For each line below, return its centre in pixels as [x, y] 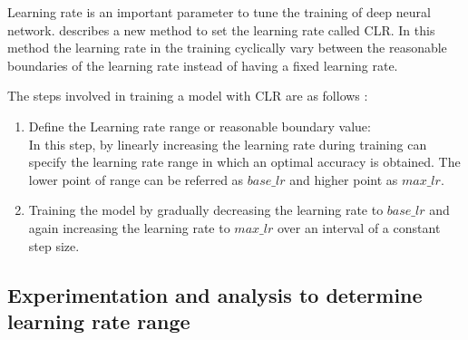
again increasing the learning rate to [129, 227]
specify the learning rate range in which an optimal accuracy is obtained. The [244, 162]
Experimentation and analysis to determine [215, 294]
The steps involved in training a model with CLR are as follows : [188, 96]
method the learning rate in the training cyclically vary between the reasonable [227, 48]
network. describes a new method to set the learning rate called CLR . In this [221, 29]
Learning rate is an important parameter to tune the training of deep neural [219, 12]
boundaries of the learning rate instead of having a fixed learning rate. [203, 65]
